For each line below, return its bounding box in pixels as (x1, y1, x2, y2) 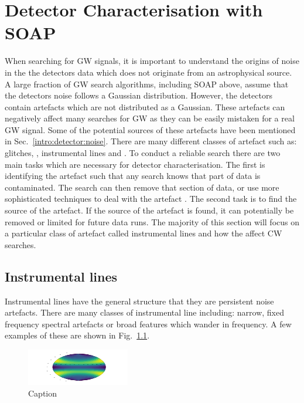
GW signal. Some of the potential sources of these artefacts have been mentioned (5, 123, 296, 136)
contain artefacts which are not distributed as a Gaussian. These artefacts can (5, 100, 285, 113)
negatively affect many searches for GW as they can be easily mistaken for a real (5, 112, 295, 124)
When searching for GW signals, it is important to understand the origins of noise (5, 55, 299, 67)
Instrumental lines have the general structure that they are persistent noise (5, 294, 274, 307)
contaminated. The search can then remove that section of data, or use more (5, 181, 279, 193)
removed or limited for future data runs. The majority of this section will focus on (5, 215, 300, 228)
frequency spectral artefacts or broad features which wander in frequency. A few (5, 317, 292, 330)
